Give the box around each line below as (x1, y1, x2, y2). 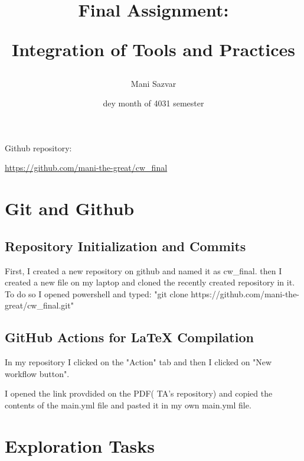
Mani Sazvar (130, 77, 176, 89)
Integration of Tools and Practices (11, 37, 296, 61)
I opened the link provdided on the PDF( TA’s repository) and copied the (5, 387, 273, 400)
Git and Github (5, 196, 135, 220)
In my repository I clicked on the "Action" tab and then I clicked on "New (5, 356, 272, 368)
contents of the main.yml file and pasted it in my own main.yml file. (5, 398, 251, 411)
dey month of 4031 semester (103, 97, 204, 109)
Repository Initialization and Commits (5, 236, 246, 255)
